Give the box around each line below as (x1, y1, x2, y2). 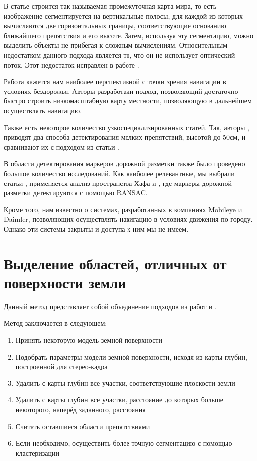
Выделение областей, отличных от (4, 253, 227, 273)
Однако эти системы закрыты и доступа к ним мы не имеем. (4, 223, 189, 234)
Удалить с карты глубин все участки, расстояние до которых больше (15, 394, 223, 405)
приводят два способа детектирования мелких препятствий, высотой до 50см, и (4, 132, 246, 142)
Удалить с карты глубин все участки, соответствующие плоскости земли (15, 377, 235, 388)
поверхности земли (4, 272, 126, 292)
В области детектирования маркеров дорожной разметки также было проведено (4, 158, 245, 169)
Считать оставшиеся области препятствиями (15, 421, 150, 431)
